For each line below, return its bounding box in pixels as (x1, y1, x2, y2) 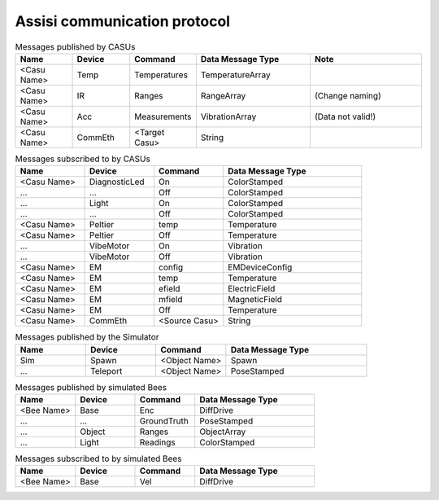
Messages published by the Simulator (15, 331, 159, 343)
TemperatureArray (200, 69, 272, 81)
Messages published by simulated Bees (15, 381, 167, 393)
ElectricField (228, 283, 276, 295)
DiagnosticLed (89, 176, 146, 187)
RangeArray (200, 90, 246, 101)
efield (159, 283, 180, 295)
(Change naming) (314, 90, 381, 101)
